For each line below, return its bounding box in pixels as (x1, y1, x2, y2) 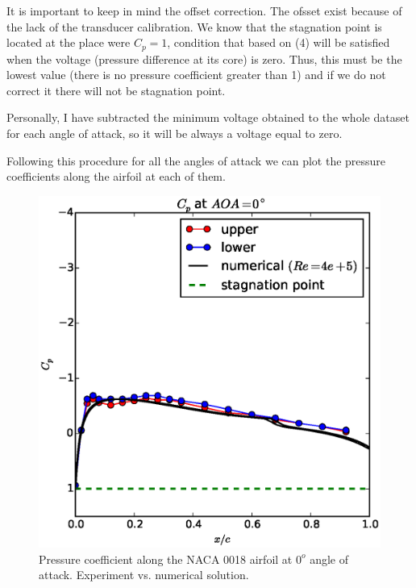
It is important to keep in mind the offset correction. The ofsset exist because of (6, 2, 402, 19)
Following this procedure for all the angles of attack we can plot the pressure (6, 152, 386, 169)
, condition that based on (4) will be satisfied (167, 34, 390, 51)
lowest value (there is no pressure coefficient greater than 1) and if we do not (6, 66, 386, 83)
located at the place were (6, 34, 131, 51)
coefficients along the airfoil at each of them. (6, 168, 226, 185)
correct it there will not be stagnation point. (6, 81, 226, 98)
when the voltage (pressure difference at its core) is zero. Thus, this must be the (6, 50, 402, 67)
